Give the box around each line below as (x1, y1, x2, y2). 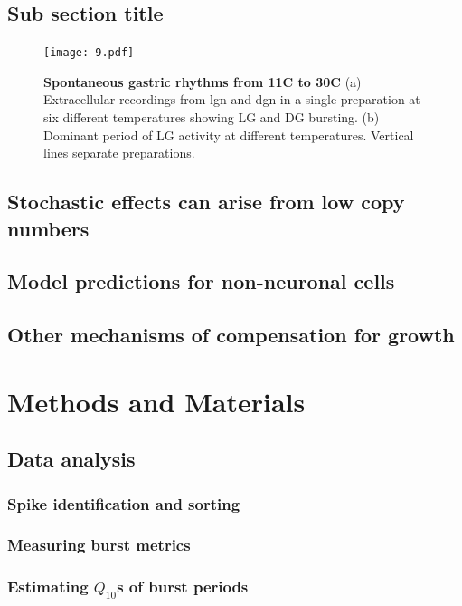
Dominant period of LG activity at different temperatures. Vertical (43, 125, 414, 144)
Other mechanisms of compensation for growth (7, 321, 455, 349)
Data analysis (7, 445, 136, 473)
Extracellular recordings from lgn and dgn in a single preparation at (43, 90, 420, 109)
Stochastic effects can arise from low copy (7, 188, 405, 216)
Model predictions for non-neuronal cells (7, 267, 395, 295)
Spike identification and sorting (7, 492, 240, 515)
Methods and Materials (7, 382, 306, 419)
